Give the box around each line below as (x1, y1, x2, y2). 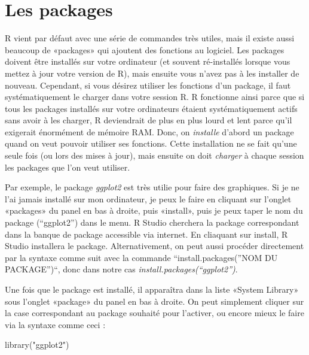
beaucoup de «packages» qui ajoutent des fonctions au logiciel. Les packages (5, 43, 284, 56)
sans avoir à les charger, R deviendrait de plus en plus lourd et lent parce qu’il (5, 114, 292, 126)
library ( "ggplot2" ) (5, 338, 69, 351)
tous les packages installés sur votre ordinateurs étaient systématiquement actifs (5, 102, 298, 114)
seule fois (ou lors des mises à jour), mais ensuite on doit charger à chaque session (5, 149, 304, 162)
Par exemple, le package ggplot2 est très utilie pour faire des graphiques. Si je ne (5, 181, 299, 193)
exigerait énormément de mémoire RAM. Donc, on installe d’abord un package (5, 125, 294, 138)
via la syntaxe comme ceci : (5, 318, 106, 330)
